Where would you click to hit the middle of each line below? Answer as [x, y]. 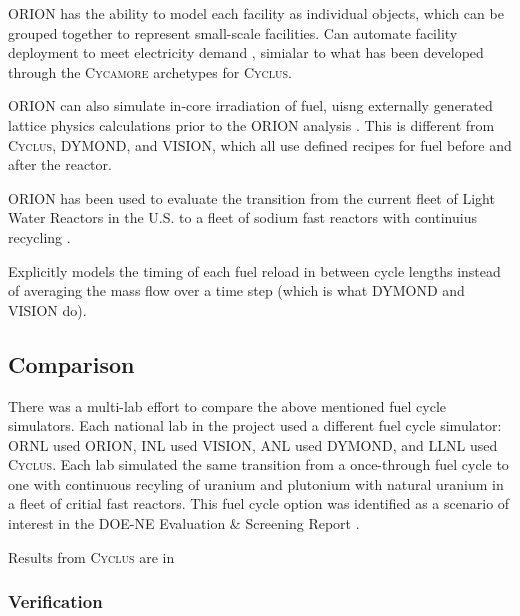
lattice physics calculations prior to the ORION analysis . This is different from [251, 124]
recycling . [39, 236]
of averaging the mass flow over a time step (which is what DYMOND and [236, 290]
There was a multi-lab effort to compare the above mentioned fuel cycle [227, 405]
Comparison [71, 363]
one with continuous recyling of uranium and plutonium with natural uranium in [256, 483]
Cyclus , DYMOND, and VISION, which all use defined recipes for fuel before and [260, 144]
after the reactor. [60, 164]
